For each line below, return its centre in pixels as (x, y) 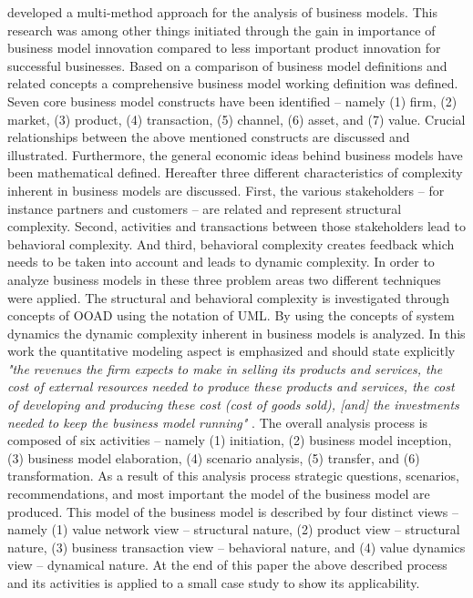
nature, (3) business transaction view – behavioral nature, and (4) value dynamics (236, 547)
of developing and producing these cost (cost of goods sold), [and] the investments (233, 405)
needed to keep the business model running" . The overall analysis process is (218, 422)
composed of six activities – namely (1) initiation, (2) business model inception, (230, 440)
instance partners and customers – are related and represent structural (205, 208)
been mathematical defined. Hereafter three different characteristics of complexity (235, 172)
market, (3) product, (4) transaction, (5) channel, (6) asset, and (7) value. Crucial (236, 119)
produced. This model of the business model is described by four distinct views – (233, 511)
